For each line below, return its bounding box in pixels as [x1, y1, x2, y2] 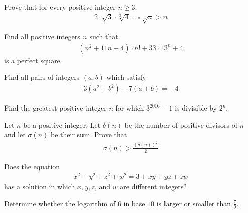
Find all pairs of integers [4, 72, 80, 82]
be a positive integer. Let [23, 119, 101, 130]
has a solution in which [4, 181, 75, 192]
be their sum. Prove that [50, 129, 127, 140]
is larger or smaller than [156, 198, 231, 208]
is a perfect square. [4, 55, 62, 65]
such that [89, 31, 118, 42]
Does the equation [4, 161, 60, 171]
